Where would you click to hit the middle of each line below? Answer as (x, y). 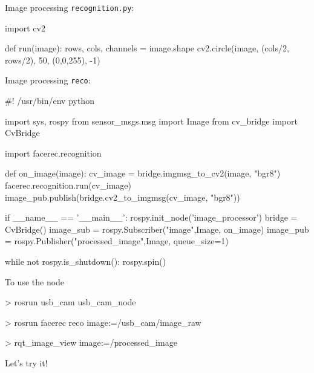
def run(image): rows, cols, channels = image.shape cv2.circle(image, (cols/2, (147, 48)
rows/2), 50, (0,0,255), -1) (53, 60)
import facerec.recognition (53, 153)
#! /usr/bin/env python (50, 101)
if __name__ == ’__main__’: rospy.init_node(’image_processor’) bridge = (151, 217)
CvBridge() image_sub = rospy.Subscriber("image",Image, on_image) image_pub (157, 229)
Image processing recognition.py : (70, 7)
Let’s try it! (26, 363)
